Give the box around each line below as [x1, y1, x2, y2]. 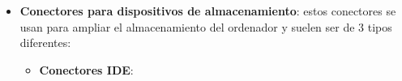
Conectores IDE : [39, 61, 134, 78]
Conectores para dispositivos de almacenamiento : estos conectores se [19, 2, 396, 19]
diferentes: [19, 34, 71, 51]
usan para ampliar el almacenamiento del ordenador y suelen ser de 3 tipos [19, 18, 392, 35]
